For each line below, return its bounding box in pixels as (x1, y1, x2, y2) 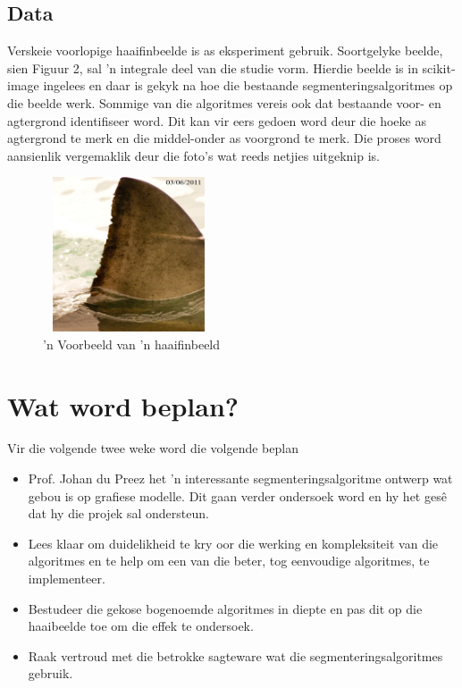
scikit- (422, 58, 456, 77)
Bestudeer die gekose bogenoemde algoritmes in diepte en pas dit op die (28, 599, 423, 617)
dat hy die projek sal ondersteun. (28, 504, 209, 523)
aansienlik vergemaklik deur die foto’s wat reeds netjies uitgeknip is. (7, 146, 381, 164)
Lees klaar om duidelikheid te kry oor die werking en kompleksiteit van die (28, 533, 439, 552)
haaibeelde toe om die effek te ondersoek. (28, 617, 254, 635)
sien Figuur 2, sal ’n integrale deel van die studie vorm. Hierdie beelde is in (7, 58, 418, 77)
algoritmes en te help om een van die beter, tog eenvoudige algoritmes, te (28, 551, 430, 570)
